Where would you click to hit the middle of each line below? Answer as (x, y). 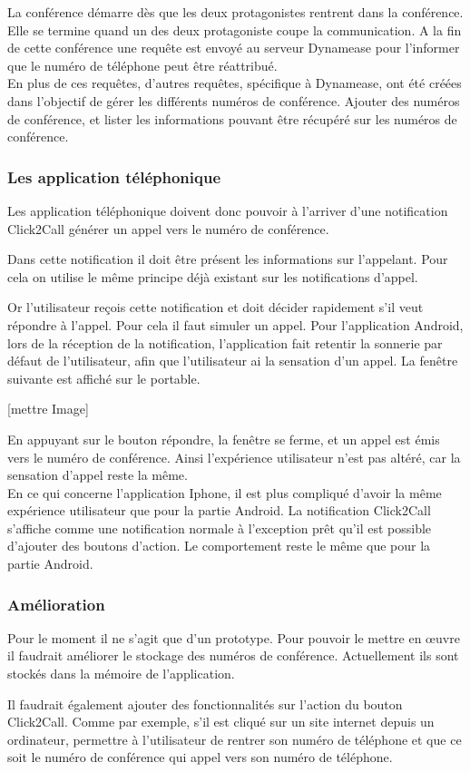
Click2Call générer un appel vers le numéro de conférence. (168, 228)
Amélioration (56, 604)
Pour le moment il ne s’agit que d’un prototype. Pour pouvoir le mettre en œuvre (234, 637)
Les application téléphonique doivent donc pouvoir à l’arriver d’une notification (228, 210)
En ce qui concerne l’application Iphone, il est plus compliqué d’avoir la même (225, 492)
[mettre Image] (48, 409)
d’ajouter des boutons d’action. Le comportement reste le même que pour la (219, 546)
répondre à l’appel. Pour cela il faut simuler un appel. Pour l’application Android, (235, 324)
